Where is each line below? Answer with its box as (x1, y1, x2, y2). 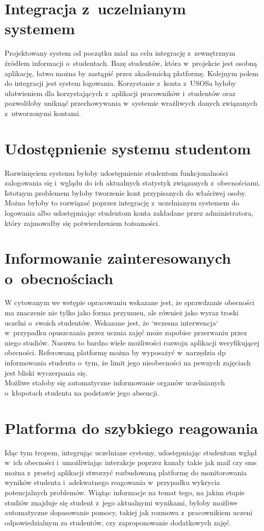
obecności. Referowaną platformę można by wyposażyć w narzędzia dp (5, 347, 226, 358)
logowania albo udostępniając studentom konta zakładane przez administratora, (5, 207, 254, 218)
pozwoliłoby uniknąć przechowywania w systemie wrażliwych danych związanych (5, 98, 257, 108)
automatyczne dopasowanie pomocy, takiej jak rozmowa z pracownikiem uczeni (5, 507, 253, 518)
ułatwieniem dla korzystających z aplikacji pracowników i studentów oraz (5, 87, 235, 98)
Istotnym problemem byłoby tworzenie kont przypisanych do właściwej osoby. (5, 187, 247, 198)
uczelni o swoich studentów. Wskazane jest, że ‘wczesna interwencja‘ (5, 317, 218, 328)
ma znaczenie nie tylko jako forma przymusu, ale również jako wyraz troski (5, 307, 239, 318)
